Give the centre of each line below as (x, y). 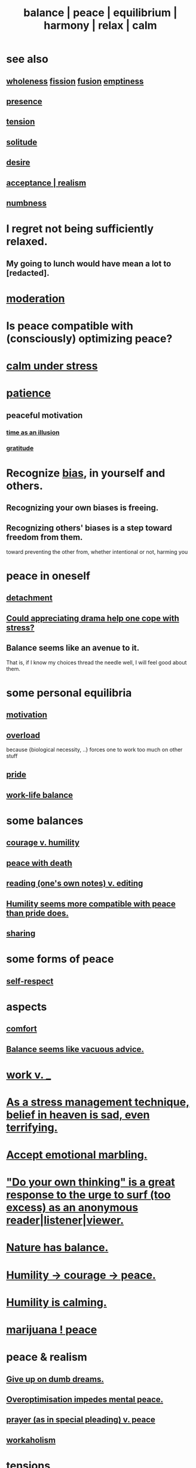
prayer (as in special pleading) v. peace (81, 1420)
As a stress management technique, (98, 1102)
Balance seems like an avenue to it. (73, 648)
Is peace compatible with (70, 326)
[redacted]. (28, 273)
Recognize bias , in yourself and (86, 473)
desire (18, 162)
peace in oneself (48, 576)
